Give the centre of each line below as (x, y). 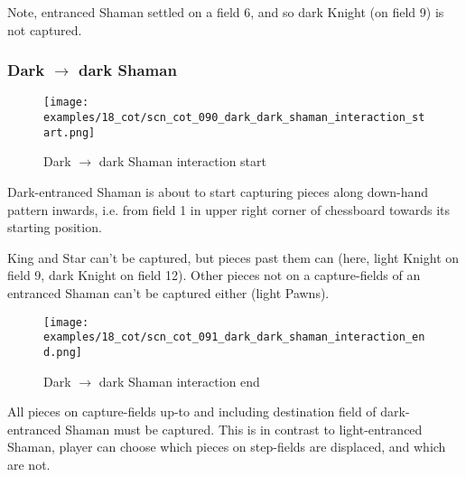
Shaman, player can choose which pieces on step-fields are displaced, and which (227, 447)
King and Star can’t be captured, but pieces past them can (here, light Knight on (233, 257)
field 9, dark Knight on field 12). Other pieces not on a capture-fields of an (214, 275)
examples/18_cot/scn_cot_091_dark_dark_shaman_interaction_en (234, 337)
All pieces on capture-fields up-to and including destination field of (192, 412)
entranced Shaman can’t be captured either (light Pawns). (168, 292)
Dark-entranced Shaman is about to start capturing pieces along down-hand (218, 191)
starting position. (55, 227)
